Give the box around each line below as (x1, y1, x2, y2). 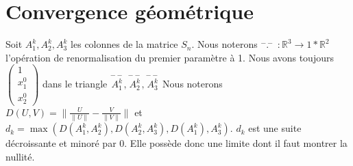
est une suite (248, 121, 302, 135)
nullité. (5, 149, 35, 163)
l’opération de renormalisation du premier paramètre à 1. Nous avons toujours (5, 50, 334, 64)
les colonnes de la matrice (71, 37, 178, 51)
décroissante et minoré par (5, 136, 117, 150)
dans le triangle (42, 77, 108, 91)
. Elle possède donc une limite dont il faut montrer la (124, 136, 348, 150)
